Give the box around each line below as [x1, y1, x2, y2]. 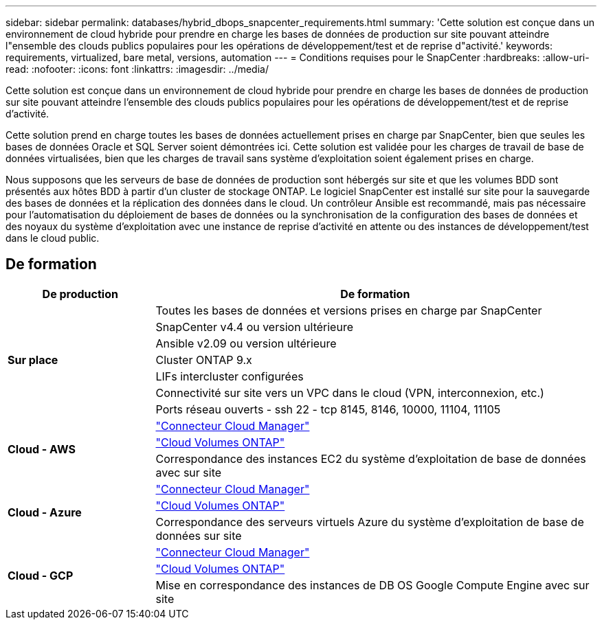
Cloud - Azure [8, 505, 82, 519]
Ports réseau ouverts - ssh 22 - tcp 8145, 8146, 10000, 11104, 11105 [155, 402, 501, 416]
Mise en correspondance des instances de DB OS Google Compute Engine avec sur [155, 578, 590, 592]
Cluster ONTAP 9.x [155, 352, 252, 367]
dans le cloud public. [5, 232, 100, 244]
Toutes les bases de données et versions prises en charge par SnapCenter [155, 303, 542, 317]
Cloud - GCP [8, 568, 74, 582]
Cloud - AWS [8, 442, 76, 456]
